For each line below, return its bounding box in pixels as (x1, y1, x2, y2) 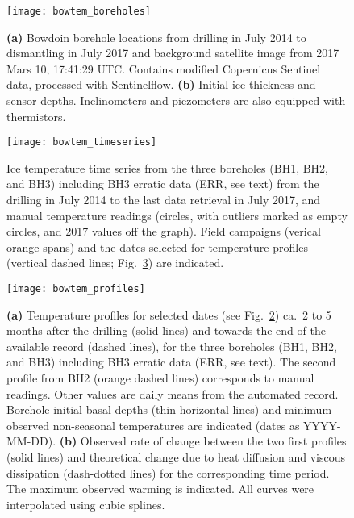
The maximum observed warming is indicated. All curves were (6, 480, 314, 497)
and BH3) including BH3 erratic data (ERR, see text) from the (6, 175, 319, 192)
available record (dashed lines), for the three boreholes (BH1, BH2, (6, 337, 337, 354)
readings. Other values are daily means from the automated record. (6, 385, 339, 402)
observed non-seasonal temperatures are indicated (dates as (6, 416, 300, 433)
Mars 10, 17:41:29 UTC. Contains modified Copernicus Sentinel (6, 60, 321, 77)
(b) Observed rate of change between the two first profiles (59, 432, 347, 449)
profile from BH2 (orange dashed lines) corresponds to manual (6, 370, 314, 386)
